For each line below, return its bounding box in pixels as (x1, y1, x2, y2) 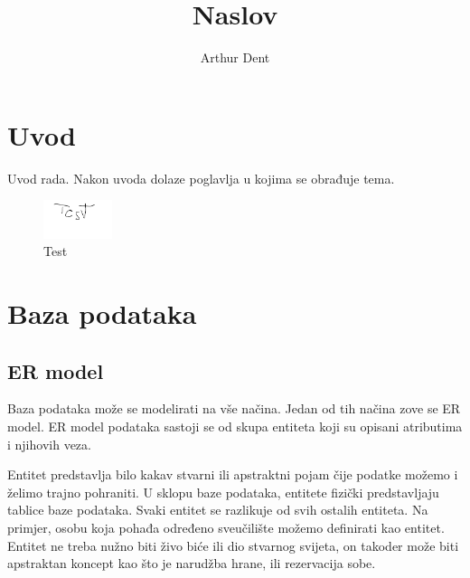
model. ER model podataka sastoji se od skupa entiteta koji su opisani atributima (7, 416, 463, 435)
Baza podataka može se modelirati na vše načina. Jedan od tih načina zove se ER (7, 399, 461, 418)
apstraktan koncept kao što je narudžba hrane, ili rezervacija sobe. (7, 554, 376, 573)
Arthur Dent (200, 48, 270, 67)
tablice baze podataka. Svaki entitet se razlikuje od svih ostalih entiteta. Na (7, 500, 428, 519)
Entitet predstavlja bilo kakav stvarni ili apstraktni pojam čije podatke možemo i (7, 465, 458, 484)
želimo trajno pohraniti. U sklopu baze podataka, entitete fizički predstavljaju (7, 482, 439, 501)
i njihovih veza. (7, 434, 91, 453)
